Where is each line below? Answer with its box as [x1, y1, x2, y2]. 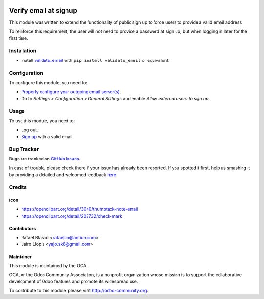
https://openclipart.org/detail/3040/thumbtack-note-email [21, 206, 138, 212]
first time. [9, 35, 29, 41]
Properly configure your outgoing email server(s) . [21, 88, 121, 95]
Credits [9, 183, 27, 190]
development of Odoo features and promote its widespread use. [9, 279, 138, 284]
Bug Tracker [9, 146, 39, 153]
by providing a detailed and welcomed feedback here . [9, 172, 118, 178]
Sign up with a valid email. [21, 134, 74, 140]
